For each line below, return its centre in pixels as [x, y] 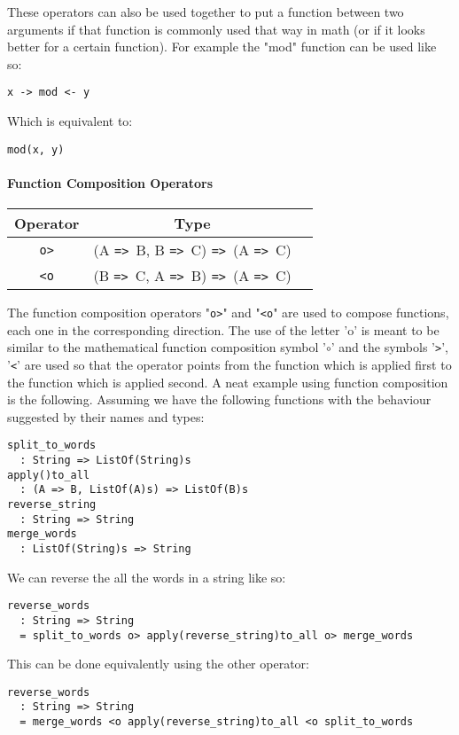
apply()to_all [49, 475]
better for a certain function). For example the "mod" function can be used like [222, 47]
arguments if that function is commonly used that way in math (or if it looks [216, 29]
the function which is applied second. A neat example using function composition [228, 382]
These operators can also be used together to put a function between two [206, 12]
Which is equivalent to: [70, 121]
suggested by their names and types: [106, 416]
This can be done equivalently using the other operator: [158, 664]
